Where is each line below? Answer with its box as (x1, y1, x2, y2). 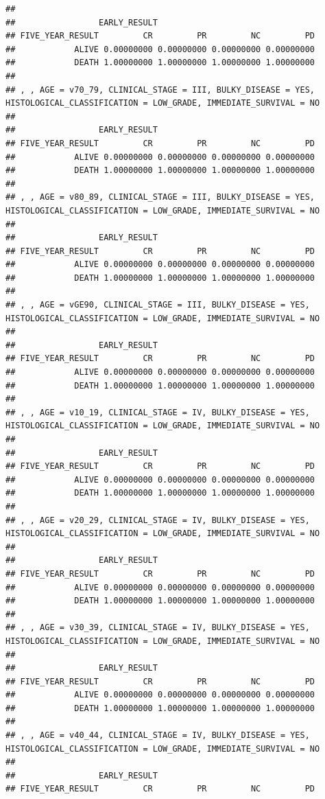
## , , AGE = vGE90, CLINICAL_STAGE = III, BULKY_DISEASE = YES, (5, 300, 310, 310)
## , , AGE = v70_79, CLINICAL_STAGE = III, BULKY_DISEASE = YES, (5, 84, 315, 95)
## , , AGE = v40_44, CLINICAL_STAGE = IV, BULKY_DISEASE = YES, (5, 730, 310, 741)
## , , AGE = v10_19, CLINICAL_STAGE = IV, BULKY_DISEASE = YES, (5, 407, 310, 417)
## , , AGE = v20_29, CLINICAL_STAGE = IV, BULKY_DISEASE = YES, (5, 515, 310, 525)
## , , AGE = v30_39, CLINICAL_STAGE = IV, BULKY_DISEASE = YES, (5, 623, 310, 633)
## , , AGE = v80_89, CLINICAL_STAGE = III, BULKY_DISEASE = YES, (5, 192, 315, 202)
